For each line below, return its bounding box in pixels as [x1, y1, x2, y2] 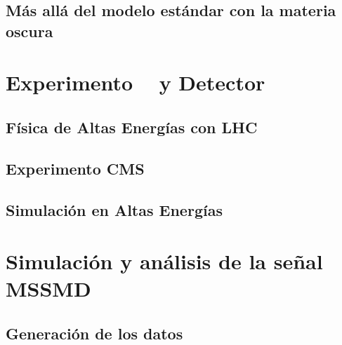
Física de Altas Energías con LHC [6, 116, 258, 137]
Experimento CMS [6, 157, 145, 179]
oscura [6, 20, 53, 41]
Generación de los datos [6, 322, 183, 344]
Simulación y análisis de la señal [6, 247, 323, 276]
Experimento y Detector [6, 68, 265, 97]
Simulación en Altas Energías [6, 198, 223, 220]
